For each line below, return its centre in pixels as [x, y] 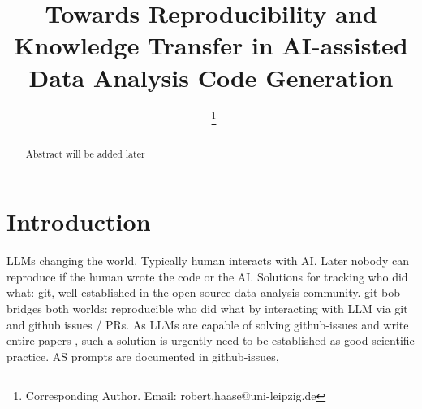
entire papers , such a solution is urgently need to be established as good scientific [211, 340]
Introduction [79, 222]
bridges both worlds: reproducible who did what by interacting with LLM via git [207, 308]
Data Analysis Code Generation [211, 77]
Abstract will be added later [85, 153]
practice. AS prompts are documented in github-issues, [143, 356]
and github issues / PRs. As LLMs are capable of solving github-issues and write [208, 324]
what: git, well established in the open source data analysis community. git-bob [203, 292]
